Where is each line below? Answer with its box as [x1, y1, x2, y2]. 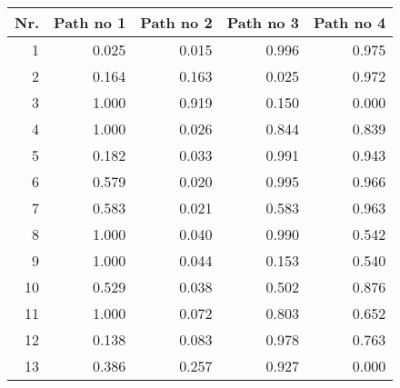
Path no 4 [313, 12, 386, 33]
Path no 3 [226, 12, 299, 33]
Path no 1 [54, 12, 126, 33]
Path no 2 [140, 12, 213, 33]
